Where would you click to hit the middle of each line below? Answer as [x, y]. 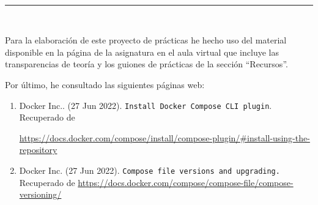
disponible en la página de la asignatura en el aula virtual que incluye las [142, 52]
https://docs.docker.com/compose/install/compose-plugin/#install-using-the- [165, 137]
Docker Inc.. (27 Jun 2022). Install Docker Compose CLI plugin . [146, 105]
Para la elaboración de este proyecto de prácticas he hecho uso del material [146, 40]
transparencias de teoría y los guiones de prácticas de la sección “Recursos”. [146, 64]
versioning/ [40, 194]
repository [38, 150]
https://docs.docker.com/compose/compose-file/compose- [186, 182]
